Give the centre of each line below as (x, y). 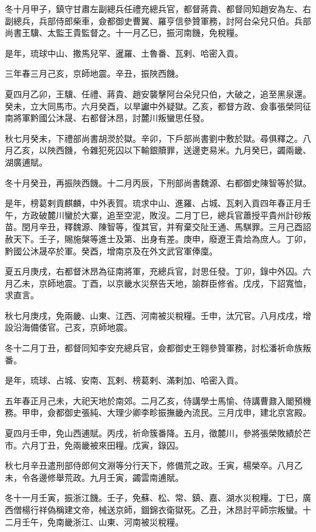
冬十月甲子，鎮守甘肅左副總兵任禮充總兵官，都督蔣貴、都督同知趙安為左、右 (158, 9)
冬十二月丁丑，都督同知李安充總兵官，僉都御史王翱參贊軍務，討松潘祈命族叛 (158, 348)
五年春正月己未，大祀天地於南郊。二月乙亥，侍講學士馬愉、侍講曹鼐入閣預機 (158, 400)
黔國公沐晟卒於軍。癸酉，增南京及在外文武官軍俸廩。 (111, 250)
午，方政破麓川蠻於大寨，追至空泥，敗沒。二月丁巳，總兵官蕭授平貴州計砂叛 (158, 215)
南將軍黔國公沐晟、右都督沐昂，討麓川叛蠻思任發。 (107, 118)
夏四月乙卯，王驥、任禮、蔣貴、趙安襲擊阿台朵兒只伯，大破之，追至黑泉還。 (158, 93)
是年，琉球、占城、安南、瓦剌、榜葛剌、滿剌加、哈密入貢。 (124, 380)
